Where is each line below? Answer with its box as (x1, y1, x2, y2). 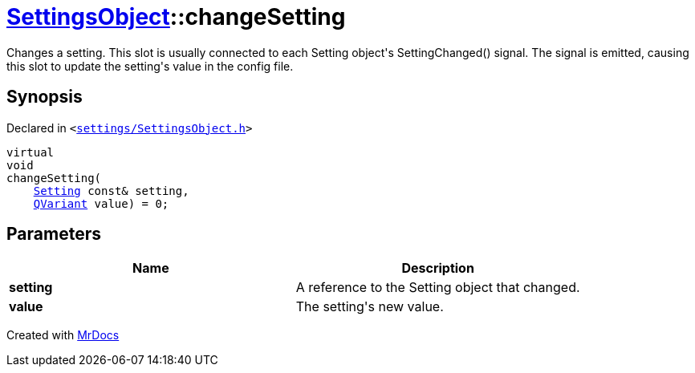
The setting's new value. (295, 298, 444, 315)
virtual (6, 145, 55, 159)
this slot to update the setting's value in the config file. (6, 59, 294, 73)
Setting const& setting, (33, 184, 189, 197)
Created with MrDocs (6, 328, 120, 343)
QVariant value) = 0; (33, 197, 169, 210)
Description (401, 260, 474, 277)
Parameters (6, 224, 101, 245)
